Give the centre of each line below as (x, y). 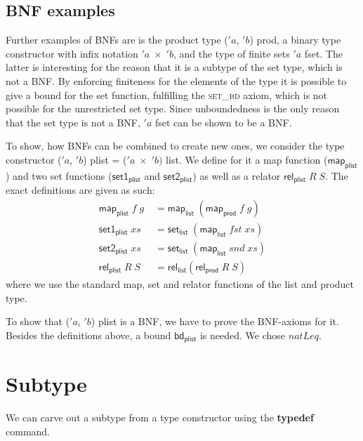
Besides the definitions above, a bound (88, 335)
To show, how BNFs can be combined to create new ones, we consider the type (175, 146)
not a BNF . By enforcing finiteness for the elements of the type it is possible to (176, 80)
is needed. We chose (243, 335)
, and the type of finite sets (231, 53)
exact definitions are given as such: (80, 190)
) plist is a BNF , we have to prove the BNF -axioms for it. (215, 321)
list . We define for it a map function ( (247, 159)
